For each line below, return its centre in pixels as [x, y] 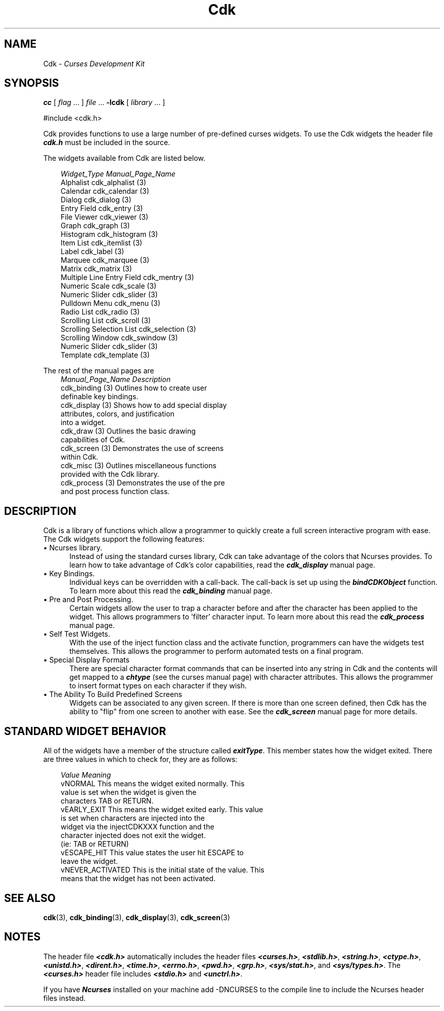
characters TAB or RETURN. [107, 801]
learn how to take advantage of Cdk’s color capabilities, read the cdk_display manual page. [223, 565]
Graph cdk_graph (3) [95, 226]
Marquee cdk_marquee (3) [105, 260]
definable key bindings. [99, 397]
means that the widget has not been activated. [138, 879]
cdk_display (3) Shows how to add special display [144, 405]
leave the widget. [89, 861]
